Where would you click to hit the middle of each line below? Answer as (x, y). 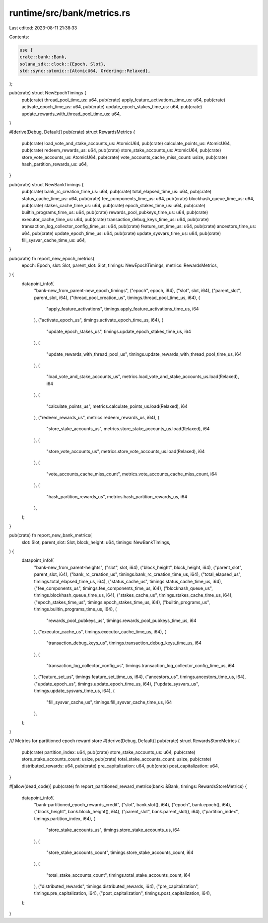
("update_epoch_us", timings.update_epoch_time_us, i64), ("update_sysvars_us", (117, 684)
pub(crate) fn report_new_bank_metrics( (50, 535)
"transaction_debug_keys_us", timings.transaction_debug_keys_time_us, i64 (124, 643)
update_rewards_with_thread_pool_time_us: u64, (71, 114)
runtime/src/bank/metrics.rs (70, 13)
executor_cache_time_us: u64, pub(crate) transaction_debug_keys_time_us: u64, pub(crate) (115, 219)
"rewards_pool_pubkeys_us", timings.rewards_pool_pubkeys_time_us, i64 (122, 620)
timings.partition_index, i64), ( (65, 818)
